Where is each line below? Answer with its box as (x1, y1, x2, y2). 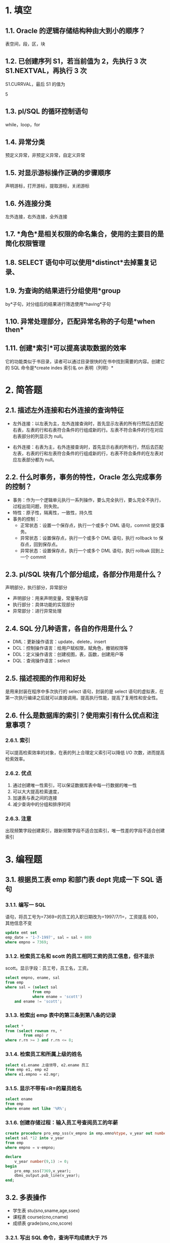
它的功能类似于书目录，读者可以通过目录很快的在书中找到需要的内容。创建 (5, 358, 160, 364)
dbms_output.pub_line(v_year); (14, 1173, 80, 1178)
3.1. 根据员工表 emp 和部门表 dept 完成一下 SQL (5, 875, 154, 884)
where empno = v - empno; (5, 1145, 56, 1150)
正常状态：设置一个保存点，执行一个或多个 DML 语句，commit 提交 (20, 522, 160, 528)
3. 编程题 (5, 854, 42, 865)
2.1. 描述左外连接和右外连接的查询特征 (5, 406, 124, 415)
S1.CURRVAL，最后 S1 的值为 (5, 81, 66, 87)
